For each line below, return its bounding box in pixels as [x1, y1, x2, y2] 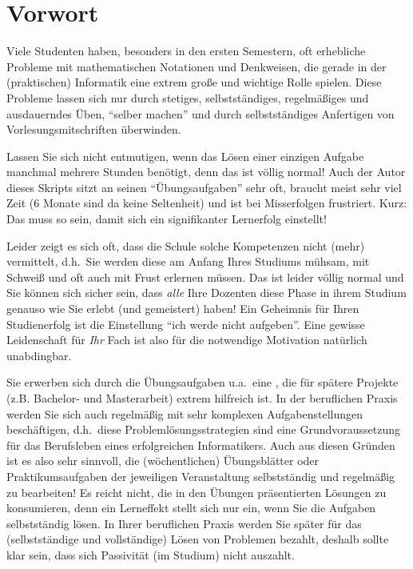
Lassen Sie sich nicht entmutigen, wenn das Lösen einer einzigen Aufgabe [6, 147, 364, 164]
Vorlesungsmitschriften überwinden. [6, 121, 181, 138]
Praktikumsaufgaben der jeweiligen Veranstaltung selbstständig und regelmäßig [6, 467, 395, 484]
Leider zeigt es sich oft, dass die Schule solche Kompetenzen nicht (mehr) [6, 237, 365, 254]
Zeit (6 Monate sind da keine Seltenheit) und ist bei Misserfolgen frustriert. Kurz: [6, 194, 407, 211]
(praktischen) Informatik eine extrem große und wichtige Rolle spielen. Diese [6, 74, 382, 90]
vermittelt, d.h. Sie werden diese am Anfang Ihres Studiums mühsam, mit [6, 253, 370, 270]
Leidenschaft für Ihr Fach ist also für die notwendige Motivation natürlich [6, 331, 367, 348]
